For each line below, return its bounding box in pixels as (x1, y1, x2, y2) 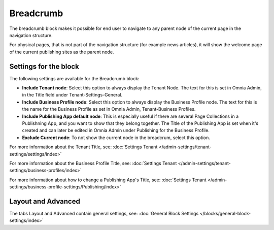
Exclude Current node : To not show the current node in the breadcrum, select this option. (22, 135, 210, 141)
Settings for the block (9, 62, 80, 71)
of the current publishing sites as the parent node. (9, 49, 114, 55)
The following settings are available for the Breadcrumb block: (9, 75, 140, 81)
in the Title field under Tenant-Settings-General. (22, 92, 123, 98)
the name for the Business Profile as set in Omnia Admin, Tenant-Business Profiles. (22, 106, 196, 112)
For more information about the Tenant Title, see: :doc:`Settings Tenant (9, 144, 158, 150)
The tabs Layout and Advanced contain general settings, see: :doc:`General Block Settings (9, 211, 199, 216)
